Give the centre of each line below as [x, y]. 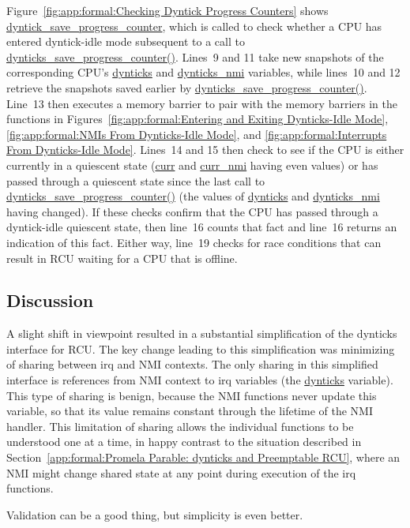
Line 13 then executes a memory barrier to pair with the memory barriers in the [202, 103]
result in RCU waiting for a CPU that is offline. [122, 258]
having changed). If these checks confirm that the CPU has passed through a [192, 211]
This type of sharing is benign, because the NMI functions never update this [192, 395]
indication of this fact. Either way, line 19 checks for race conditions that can [194, 242]
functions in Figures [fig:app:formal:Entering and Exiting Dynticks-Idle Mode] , [197, 119]
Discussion [50, 300]
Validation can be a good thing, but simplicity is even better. [155, 514]
